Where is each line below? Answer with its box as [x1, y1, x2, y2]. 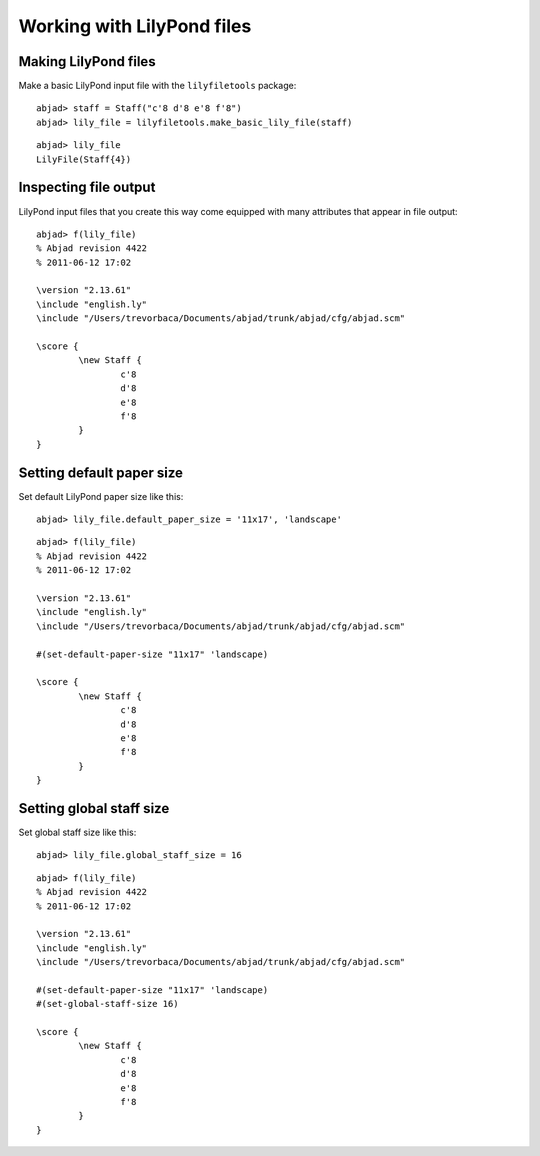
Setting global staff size [18, 800, 170, 817]
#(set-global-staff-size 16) [36, 998, 179, 1010]
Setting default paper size [18, 464, 184, 481]
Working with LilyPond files [18, 15, 252, 37]
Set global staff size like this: [18, 826, 137, 839]
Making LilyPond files [18, 53, 156, 70]
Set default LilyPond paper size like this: [18, 490, 184, 502]
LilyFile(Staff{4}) [36, 153, 132, 165]
